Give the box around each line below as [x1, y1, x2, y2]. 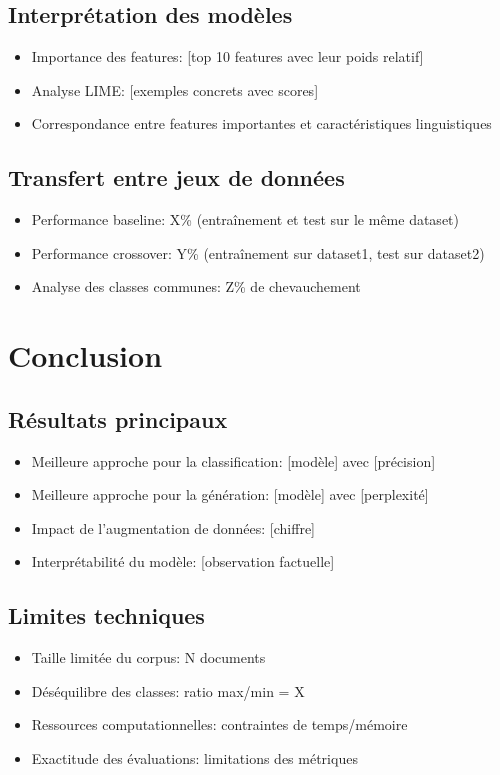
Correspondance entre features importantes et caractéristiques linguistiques [31, 113, 492, 134]
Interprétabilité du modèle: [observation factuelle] [31, 551, 335, 572]
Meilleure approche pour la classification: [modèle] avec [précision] [31, 450, 436, 471]
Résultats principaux [8, 403, 228, 434]
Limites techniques [8, 600, 205, 631]
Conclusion [8, 335, 163, 376]
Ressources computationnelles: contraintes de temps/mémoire [31, 714, 408, 735]
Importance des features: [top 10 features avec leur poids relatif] [31, 46, 424, 67]
